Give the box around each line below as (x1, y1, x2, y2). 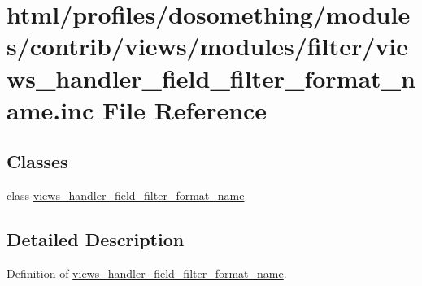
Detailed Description (7, 227, 185, 252)
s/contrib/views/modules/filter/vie (7, 29, 408, 63)
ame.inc (7, 93, 94, 126)
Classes (7, 149, 68, 174)
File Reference (102, 93, 268, 126)
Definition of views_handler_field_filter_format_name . (7, 264, 287, 281)
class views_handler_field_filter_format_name (7, 187, 245, 204)
